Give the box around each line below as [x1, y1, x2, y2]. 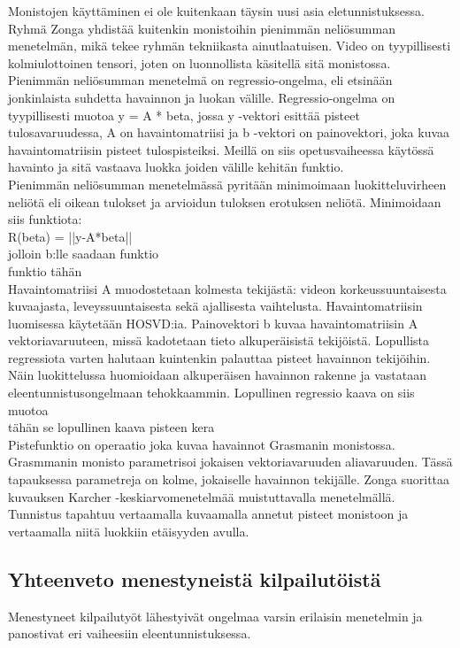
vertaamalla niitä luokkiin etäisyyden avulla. [8, 521, 249, 540]
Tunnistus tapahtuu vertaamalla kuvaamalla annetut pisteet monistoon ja [8, 505, 409, 523]
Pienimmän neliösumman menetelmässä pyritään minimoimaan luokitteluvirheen [8, 174, 447, 193]
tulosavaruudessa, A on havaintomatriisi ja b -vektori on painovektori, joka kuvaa [8, 123, 450, 142]
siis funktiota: [8, 210, 82, 228]
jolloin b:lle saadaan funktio [8, 244, 159, 263]
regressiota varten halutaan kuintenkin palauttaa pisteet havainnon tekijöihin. [8, 348, 431, 366]
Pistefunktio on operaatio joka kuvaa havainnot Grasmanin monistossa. [8, 435, 395, 453]
